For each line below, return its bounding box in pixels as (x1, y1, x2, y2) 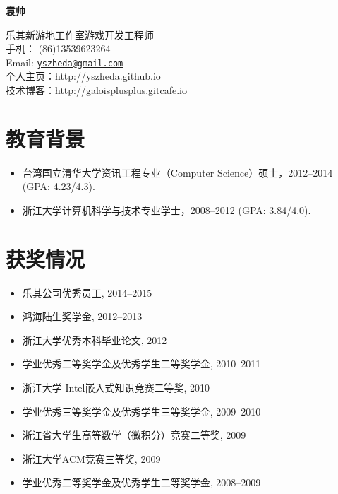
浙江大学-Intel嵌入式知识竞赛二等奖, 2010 (22, 380, 210, 395)
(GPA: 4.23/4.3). (22, 179, 95, 194)
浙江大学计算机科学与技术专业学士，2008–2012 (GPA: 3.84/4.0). (22, 202, 311, 217)
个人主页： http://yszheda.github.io (6, 69, 161, 83)
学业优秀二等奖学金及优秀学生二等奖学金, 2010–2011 (22, 356, 261, 371)
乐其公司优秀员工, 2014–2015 (22, 285, 152, 300)
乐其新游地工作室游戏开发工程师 (6, 27, 154, 42)
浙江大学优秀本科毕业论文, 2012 (22, 332, 167, 347)
